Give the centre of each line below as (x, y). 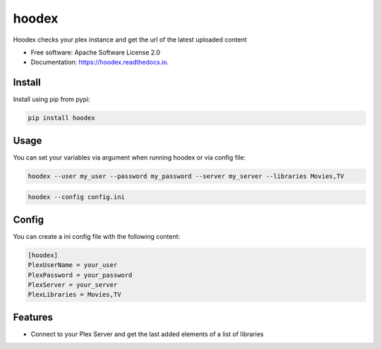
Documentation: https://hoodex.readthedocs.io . (100, 62)
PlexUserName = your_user (73, 265)
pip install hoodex (61, 118)
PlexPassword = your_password (80, 275)
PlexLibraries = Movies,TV (74, 295)
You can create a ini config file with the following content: (97, 236)
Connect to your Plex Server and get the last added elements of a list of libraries (147, 334)
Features (33, 317)
